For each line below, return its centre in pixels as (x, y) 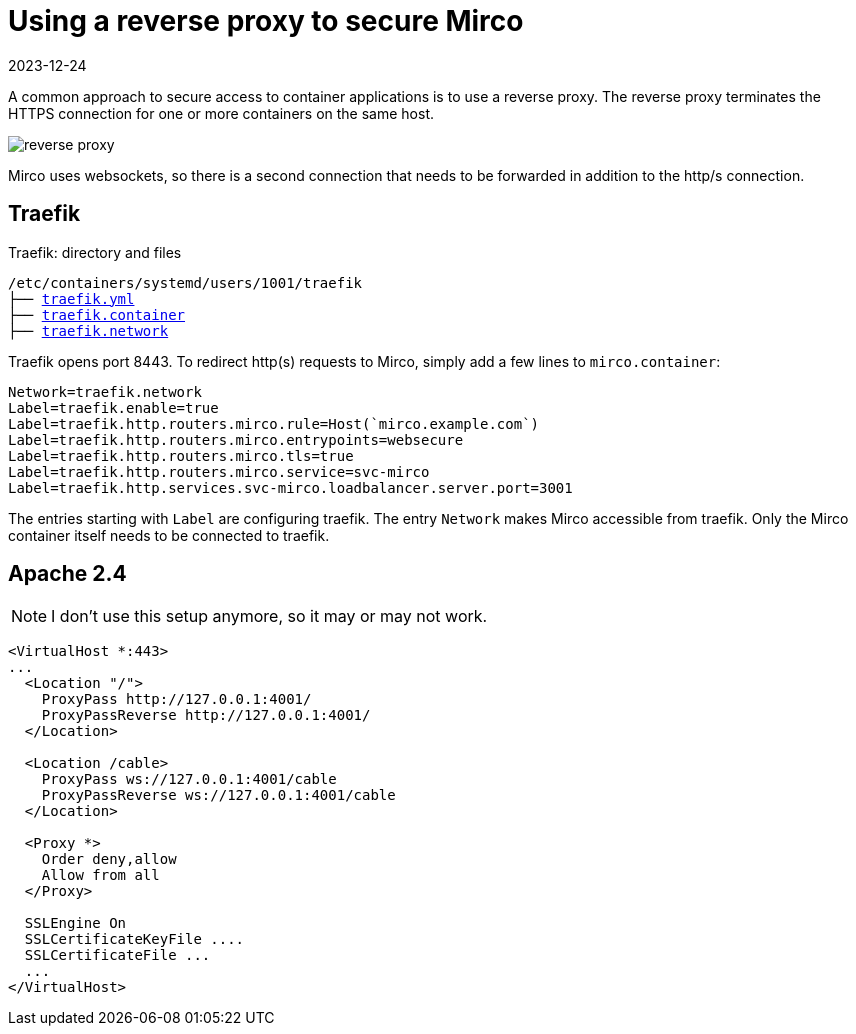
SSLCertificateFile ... (117, 955)
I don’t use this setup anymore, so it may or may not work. (269, 616)
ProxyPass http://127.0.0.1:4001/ (176, 699)
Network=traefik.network (105, 391)
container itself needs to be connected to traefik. (169, 535)
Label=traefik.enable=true (113, 407)
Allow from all (100, 875)
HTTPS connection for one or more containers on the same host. (221, 113)
